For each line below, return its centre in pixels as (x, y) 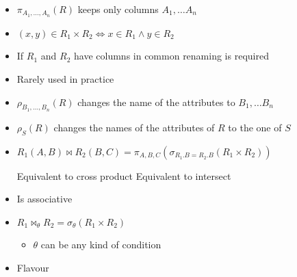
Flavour (33, 268)
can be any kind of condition (101, 245)
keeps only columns (118, 9)
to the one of (255, 127)
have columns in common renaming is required (171, 56)
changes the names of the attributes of (134, 127)
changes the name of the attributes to (156, 102)
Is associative (44, 199)
